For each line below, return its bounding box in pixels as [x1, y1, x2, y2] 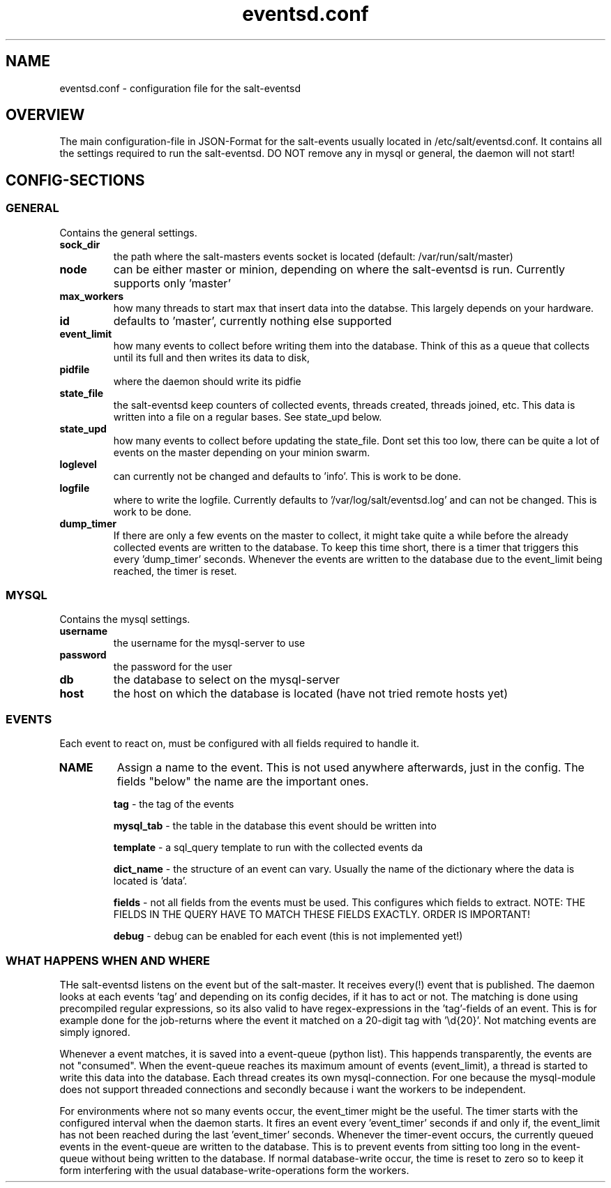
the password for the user [113, 661, 232, 673]
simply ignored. [59, 1025, 130, 1038]
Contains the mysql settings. [59, 613, 190, 626]
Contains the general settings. [59, 226, 197, 239]
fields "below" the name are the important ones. [116, 774, 369, 789]
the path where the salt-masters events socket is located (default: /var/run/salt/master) [113, 250, 513, 262]
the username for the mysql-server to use [113, 637, 305, 649]
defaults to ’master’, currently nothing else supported [113, 313, 392, 328]
